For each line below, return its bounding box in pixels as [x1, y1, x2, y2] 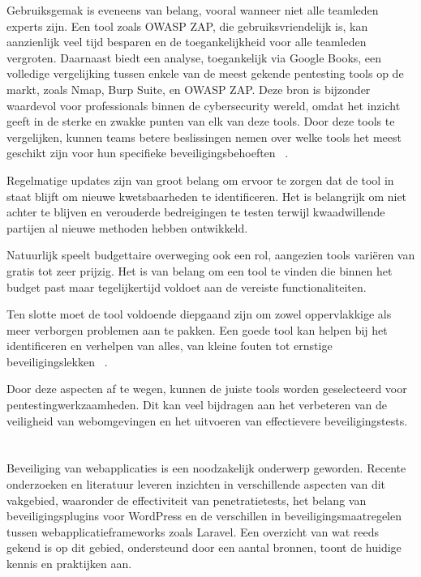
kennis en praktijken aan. [6, 555, 132, 571]
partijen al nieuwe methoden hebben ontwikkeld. [6, 219, 248, 236]
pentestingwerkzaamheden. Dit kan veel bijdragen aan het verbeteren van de [6, 396, 388, 413]
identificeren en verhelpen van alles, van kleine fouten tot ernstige [6, 337, 333, 354]
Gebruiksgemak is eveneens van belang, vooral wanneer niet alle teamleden [6, 2, 379, 18]
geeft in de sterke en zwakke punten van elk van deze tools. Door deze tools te [6, 113, 395, 130]
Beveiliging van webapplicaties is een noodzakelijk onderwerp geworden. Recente [6, 459, 406, 477]
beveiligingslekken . [6, 353, 108, 370]
